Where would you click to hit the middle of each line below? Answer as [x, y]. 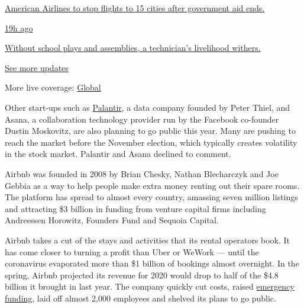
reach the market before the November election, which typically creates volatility [151, 142]
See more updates [37, 67]
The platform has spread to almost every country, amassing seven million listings [151, 197]
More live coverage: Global [53, 87]
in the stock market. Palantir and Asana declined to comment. [118, 154]
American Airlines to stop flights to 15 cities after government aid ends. [135, 8]
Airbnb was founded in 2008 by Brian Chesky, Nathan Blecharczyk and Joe [142, 173]
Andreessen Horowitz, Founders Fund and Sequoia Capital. [112, 220]
